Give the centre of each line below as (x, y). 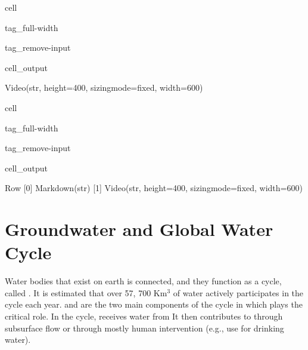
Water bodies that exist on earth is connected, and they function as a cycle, (143, 281)
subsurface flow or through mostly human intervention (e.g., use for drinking (144, 328)
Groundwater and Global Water (139, 229)
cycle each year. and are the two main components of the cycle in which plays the (154, 304)
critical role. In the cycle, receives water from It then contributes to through (144, 316)
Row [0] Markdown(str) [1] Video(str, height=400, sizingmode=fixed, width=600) (154, 188)
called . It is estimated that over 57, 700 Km (86, 292)
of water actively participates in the (238, 292)
